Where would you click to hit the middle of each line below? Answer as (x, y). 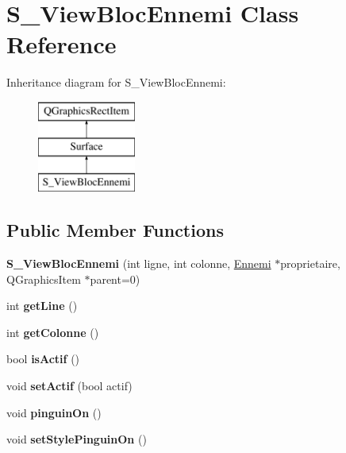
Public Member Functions (115, 230)
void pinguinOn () (54, 412)
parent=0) (115, 279)
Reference (62, 44)
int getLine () (42, 306)
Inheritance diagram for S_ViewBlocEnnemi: (116, 82)
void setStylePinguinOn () (77, 439)
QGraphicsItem (44, 279)
